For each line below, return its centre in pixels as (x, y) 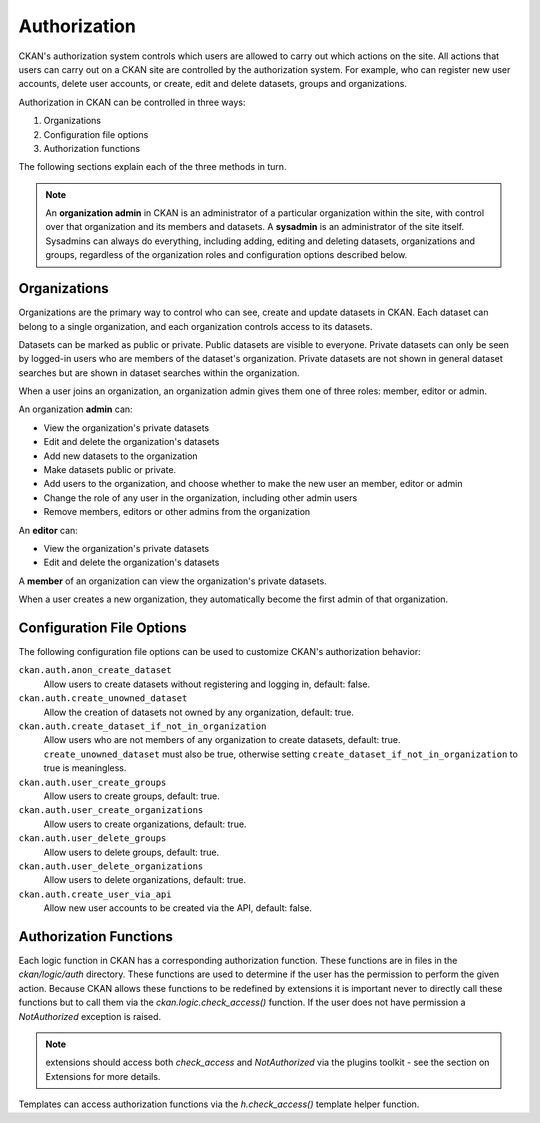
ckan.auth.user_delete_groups (92, 838)
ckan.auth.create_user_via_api (95, 894)
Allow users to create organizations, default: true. (145, 824)
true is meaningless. (85, 768)
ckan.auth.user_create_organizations (111, 810)
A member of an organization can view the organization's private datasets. (172, 581)
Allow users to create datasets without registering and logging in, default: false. (207, 684)
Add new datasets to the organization (121, 456)
